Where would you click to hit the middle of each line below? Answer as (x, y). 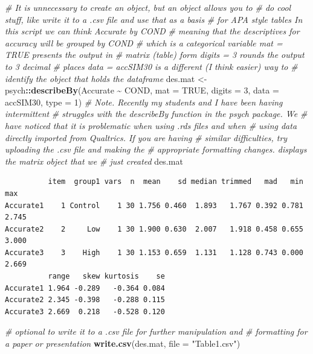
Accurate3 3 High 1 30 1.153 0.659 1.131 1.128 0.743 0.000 (154, 252)
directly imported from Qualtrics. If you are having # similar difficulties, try (146, 137)
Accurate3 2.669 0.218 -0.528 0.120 (85, 311)
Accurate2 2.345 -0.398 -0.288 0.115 (85, 300)
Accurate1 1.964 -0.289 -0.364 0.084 (85, 288)
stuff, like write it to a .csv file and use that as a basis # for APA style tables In (154, 19)
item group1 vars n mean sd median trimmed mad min (176, 182)
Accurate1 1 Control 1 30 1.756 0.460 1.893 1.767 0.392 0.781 (154, 205)
